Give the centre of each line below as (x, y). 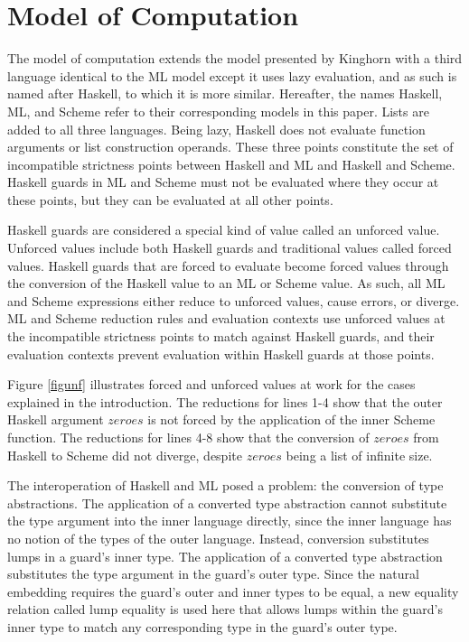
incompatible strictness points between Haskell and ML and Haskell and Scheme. (231, 164)
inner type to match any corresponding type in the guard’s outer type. (202, 626)
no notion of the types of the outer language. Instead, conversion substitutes (218, 538)
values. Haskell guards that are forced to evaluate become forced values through (228, 265)
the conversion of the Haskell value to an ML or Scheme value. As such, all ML (226, 283)
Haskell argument (56, 419)
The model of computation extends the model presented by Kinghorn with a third (235, 58)
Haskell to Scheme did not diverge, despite (125, 455)
